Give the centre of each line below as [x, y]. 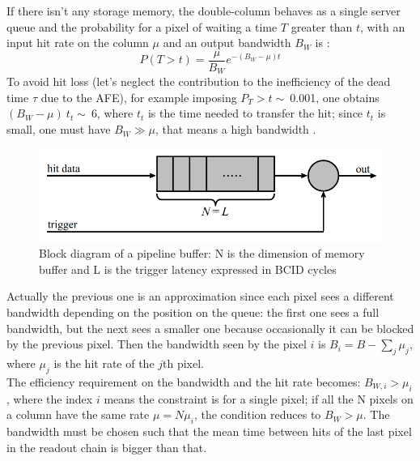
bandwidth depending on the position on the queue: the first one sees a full [193, 312]
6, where [112, 113]
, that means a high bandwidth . [236, 129]
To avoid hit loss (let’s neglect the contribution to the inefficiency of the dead [199, 81]
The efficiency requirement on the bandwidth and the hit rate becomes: [184, 381]
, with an [382, 26]
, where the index [50, 398]
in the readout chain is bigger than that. [107, 447]
